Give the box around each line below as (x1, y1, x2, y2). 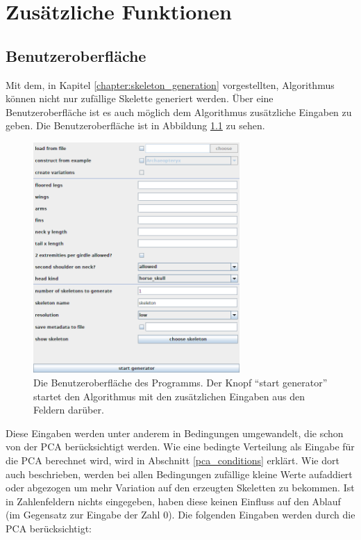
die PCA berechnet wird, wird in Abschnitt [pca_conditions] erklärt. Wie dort (6, 452, 339, 467)
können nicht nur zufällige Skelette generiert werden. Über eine (6, 91, 274, 106)
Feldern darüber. (33, 402, 104, 417)
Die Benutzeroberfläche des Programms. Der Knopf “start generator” (33, 375, 328, 389)
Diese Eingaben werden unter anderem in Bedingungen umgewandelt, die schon (6, 425, 344, 440)
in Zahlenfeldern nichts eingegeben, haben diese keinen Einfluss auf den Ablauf (6, 493, 341, 508)
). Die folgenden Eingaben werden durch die (168, 507, 355, 522)
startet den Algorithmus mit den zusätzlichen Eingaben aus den (33, 388, 305, 403)
